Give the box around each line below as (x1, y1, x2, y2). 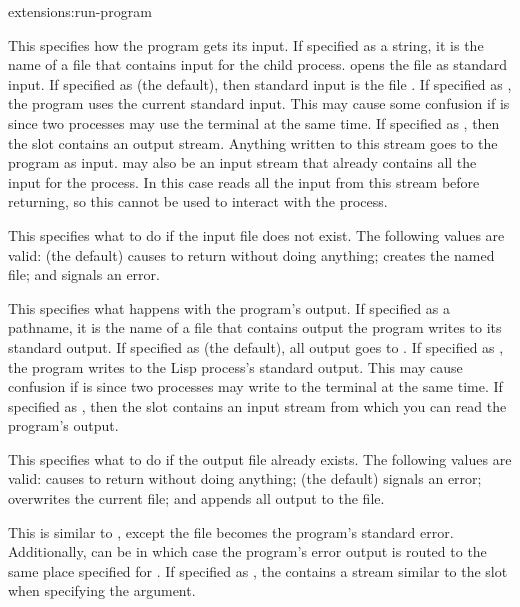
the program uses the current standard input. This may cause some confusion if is (8, 93, 510, 114)
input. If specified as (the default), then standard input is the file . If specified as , (8, 73, 512, 94)
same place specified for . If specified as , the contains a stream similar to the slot (8, 560, 508, 581)
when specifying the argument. (8, 580, 196, 601)
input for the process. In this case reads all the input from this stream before (8, 171, 480, 192)
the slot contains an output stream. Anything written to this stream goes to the (8, 132, 498, 153)
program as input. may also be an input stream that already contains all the (8, 152, 477, 173)
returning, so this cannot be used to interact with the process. (8, 191, 388, 212)
